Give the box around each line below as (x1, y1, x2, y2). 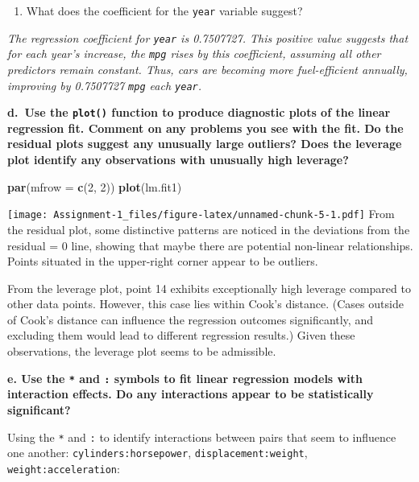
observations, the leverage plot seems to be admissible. (7, 343, 276, 360)
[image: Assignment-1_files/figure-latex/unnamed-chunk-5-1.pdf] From (7, 205, 395, 222)
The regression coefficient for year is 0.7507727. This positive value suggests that (7, 29, 409, 46)
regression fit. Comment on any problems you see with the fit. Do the (7, 119, 404, 136)
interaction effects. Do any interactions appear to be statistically (7, 385, 374, 402)
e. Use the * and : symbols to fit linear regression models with (7, 369, 363, 386)
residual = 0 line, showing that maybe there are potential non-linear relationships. (7, 237, 413, 253)
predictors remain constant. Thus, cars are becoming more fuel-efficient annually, (7, 60, 408, 77)
